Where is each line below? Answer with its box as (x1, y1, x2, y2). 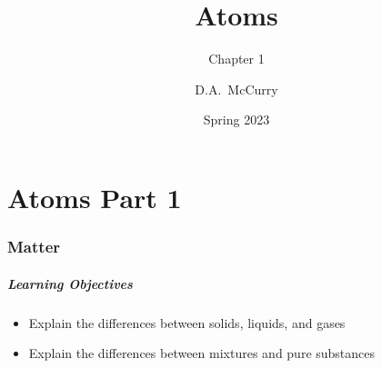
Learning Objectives (7, 274, 133, 293)
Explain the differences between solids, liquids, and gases (28, 313, 346, 332)
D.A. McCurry (195, 79, 278, 98)
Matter (7, 235, 61, 258)
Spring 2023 (203, 110, 270, 129)
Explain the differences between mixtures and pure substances (28, 343, 376, 363)
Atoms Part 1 (7, 178, 182, 215)
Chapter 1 (208, 49, 265, 68)
